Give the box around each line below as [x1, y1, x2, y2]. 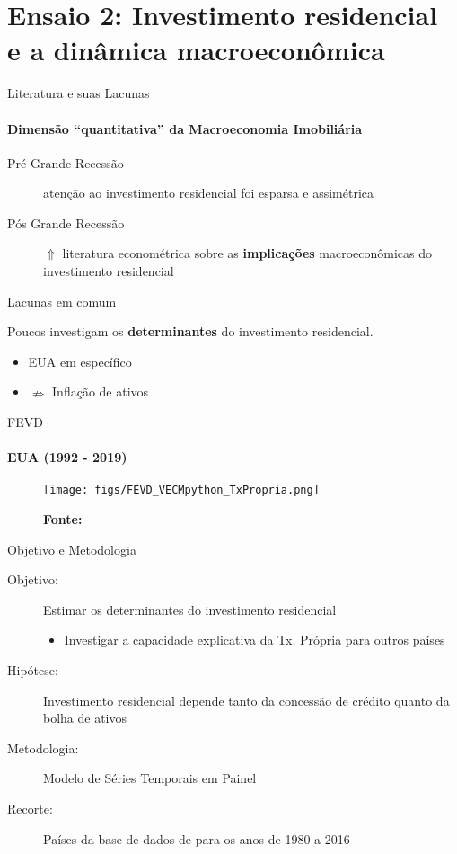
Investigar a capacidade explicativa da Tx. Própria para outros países [64, 630, 445, 649]
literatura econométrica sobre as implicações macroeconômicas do [62, 244, 432, 262]
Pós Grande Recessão [7, 213, 125, 232]
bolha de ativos [43, 708, 127, 727]
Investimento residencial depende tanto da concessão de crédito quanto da [43, 690, 450, 709]
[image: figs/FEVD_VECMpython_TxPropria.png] [43, 484, 320, 497]
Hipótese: [7, 661, 58, 680]
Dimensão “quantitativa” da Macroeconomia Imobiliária [7, 119, 363, 138]
